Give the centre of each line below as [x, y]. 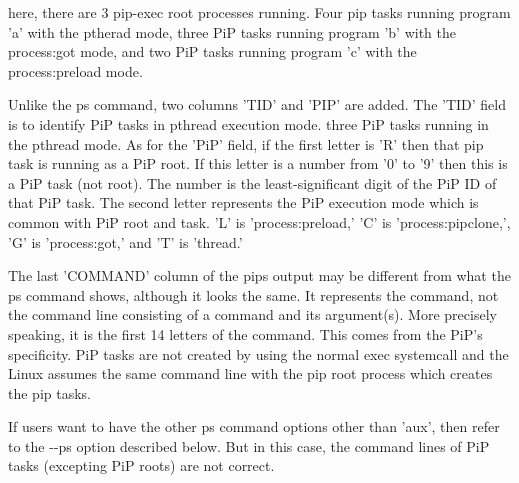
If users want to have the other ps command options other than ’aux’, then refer [254, 426]
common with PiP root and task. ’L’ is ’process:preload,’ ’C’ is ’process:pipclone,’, [259, 221]
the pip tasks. [49, 392]
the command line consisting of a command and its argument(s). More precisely [252, 314]
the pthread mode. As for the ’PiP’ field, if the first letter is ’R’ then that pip [246, 143]
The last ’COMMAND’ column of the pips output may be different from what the [259, 275]
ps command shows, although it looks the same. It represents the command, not [253, 294]
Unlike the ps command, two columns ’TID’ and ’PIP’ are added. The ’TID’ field [257, 104]
